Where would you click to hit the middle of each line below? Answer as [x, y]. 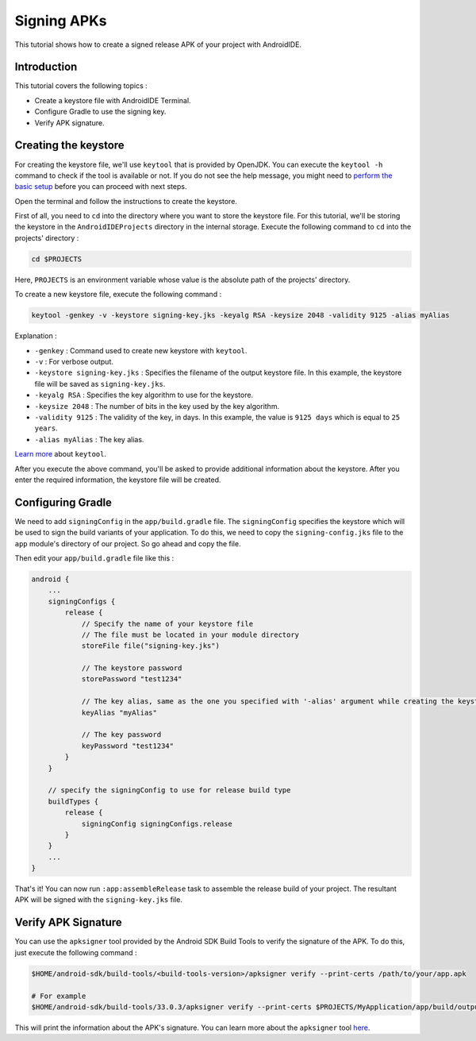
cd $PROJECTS [57, 259]
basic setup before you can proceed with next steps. [101, 187]
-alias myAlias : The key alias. [89, 439]
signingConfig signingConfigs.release [157, 823]
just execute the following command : [76, 952]
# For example [59, 996]
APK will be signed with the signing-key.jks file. [98, 900]
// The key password [121, 735]
